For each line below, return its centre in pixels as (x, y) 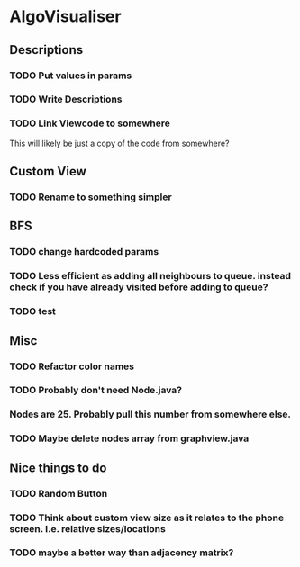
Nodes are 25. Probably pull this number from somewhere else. (150, 414)
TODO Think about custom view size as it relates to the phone (147, 517)
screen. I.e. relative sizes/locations (88, 528)
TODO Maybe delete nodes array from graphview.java (129, 438)
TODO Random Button (59, 493)
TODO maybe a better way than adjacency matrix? (122, 553)
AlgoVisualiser (65, 17)
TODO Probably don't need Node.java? (96, 391)
